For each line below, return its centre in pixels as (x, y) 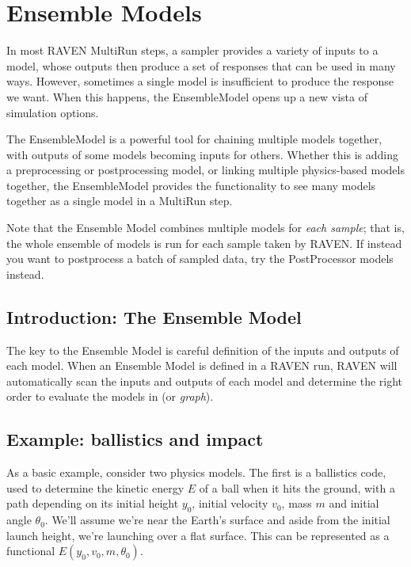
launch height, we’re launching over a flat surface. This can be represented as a (198, 535)
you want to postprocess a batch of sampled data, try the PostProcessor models (200, 259)
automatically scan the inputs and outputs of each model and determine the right (205, 381)
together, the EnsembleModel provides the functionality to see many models (191, 185)
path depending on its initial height (93, 503)
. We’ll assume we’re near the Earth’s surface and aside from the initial (217, 520)
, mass (297, 503)
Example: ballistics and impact (135, 439)
